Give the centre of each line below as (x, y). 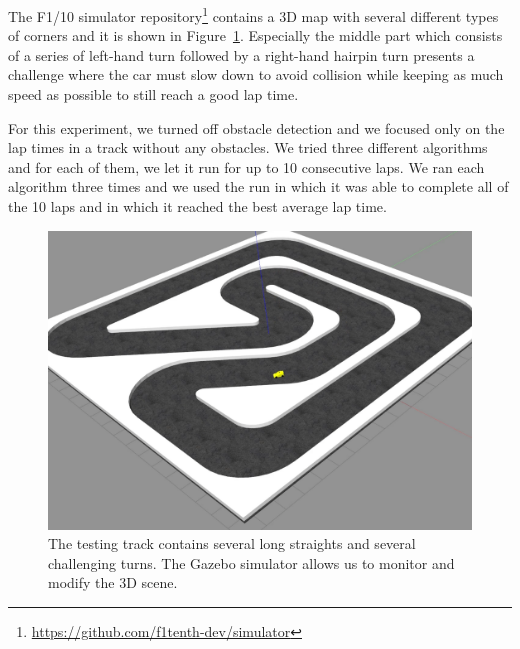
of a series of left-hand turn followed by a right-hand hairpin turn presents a (241, 54)
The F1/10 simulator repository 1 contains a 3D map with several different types (253, 14)
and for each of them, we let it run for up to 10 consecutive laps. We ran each (246, 166)
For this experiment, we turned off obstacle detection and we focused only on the (256, 127)
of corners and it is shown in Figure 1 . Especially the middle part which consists (255, 35)
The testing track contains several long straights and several (232, 543)
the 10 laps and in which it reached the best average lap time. (197, 206)
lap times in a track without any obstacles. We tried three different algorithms (248, 147)
